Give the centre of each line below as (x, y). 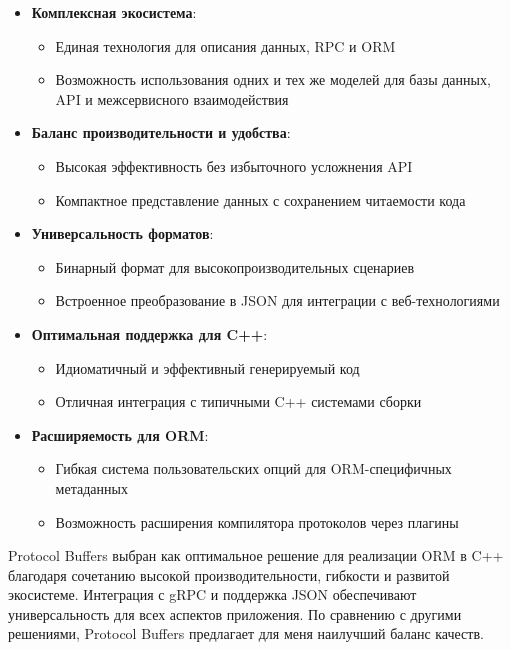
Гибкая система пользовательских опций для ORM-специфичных (253, 468)
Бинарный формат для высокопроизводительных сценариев (235, 266)
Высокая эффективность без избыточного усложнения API (234, 165)
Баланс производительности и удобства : (161, 132)
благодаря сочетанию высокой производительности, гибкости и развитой (229, 574)
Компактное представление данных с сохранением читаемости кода (260, 199)
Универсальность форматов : (122, 233)
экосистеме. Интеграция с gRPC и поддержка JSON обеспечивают (212, 594)
